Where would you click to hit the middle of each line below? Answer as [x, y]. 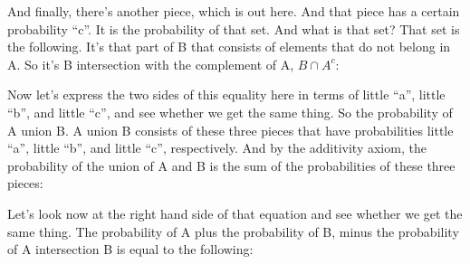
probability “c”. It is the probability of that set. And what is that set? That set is [234, 28]
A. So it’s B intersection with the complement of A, [151, 64]
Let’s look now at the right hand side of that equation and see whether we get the [235, 213]
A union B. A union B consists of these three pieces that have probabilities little [230, 130]
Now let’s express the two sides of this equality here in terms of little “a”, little [226, 94]
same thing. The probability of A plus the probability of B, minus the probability [233, 231]
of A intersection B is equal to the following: [130, 249]
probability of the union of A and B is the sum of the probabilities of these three [231, 165]
